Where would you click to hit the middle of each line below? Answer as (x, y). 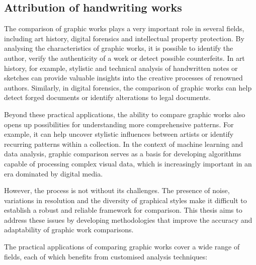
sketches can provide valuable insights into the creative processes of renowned (123, 78)
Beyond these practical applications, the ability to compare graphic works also (125, 114)
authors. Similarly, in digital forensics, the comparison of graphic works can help (128, 87)
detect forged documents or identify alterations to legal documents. (108, 97)
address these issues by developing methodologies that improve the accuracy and (128, 219)
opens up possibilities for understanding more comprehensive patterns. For (119, 124)
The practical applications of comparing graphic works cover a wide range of (122, 247)
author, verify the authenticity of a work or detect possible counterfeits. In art (124, 58)
